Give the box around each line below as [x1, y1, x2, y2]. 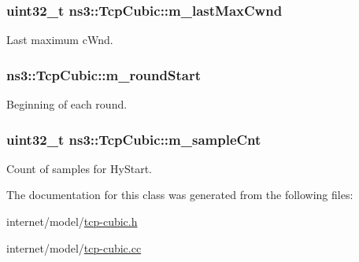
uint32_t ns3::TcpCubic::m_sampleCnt [6, 129, 261, 149]
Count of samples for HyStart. [6, 160, 152, 176]
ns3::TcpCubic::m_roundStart [6, 65, 201, 84]
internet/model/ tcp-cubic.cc [6, 239, 142, 256]
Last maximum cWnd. [6, 31, 113, 48]
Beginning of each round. [6, 96, 128, 113]
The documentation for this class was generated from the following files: [6, 186, 353, 203]
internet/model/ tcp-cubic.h [6, 213, 138, 230]
